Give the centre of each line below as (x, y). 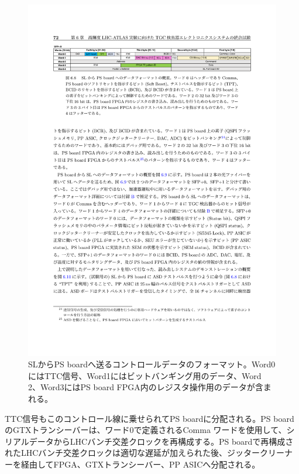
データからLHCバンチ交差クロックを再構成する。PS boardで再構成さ (161, 441)
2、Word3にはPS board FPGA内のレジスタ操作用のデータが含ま (150, 387)
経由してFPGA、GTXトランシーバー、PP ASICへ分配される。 (140, 464)
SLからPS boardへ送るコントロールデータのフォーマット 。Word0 (152, 364)
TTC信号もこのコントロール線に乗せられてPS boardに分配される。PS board (149, 418)
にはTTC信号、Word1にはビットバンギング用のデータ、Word (145, 375)
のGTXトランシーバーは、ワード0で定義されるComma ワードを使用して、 (146, 430)
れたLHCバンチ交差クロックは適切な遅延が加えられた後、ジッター (133, 453)
